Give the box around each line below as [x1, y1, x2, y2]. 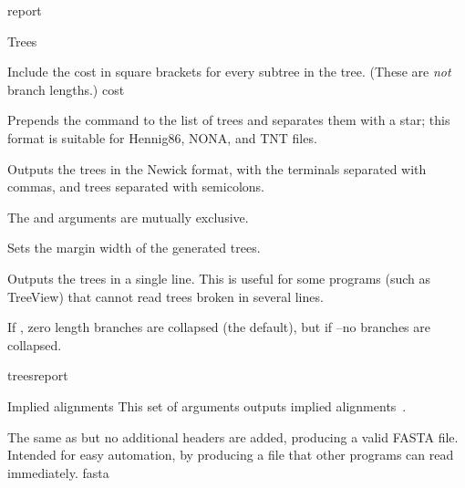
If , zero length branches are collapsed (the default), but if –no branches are [7, 317, 430, 337]
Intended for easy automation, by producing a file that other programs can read [7, 445, 454, 464]
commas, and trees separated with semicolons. [7, 177, 264, 196]
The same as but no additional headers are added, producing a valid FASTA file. [7, 427, 459, 446]
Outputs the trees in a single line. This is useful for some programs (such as [7, 268, 431, 287]
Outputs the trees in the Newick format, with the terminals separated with [7, 159, 427, 178]
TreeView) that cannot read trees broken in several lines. [7, 286, 324, 306]
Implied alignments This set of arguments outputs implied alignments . [7, 396, 407, 415]
